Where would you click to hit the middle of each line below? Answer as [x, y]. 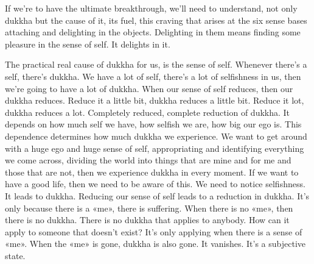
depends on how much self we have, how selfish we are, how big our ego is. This [153, 124]
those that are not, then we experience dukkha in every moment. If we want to [152, 172]
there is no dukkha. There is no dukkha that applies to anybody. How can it [147, 220]
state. [15, 255]
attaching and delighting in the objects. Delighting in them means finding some [153, 32]
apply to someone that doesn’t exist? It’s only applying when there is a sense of [154, 231]
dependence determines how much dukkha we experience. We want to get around [156, 136]
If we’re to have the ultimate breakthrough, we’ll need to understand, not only [151, 8]
